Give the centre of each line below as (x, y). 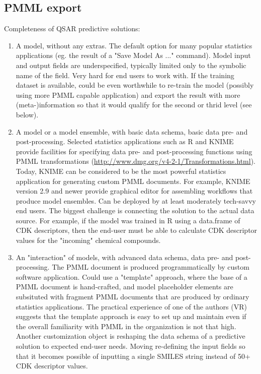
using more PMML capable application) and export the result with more (128, 95)
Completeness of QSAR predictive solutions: (72, 28)
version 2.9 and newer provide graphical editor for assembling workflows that (134, 191)
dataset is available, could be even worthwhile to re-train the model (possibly (135, 85)
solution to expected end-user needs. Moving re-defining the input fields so (130, 346)
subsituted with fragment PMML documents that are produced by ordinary (133, 297)
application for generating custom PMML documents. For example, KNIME (133, 181)
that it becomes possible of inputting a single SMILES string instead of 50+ (133, 356)
